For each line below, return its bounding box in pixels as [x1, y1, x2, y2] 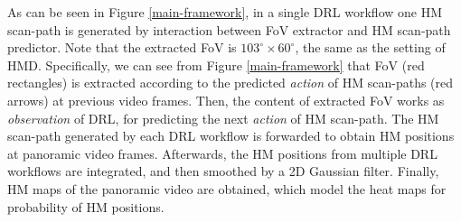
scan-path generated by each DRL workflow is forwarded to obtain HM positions [7, 126, 455, 145]
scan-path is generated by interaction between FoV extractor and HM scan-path [7, 20, 451, 39]
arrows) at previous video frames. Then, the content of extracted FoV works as [7, 90, 445, 109]
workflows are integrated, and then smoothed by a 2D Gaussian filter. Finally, [7, 162, 439, 180]
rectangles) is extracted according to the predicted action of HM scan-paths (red [7, 73, 454, 92]
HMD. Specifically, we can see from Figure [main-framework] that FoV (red [7, 55, 425, 74]
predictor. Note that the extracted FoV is [7, 38, 237, 57]
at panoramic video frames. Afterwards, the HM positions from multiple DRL [7, 143, 437, 162]
